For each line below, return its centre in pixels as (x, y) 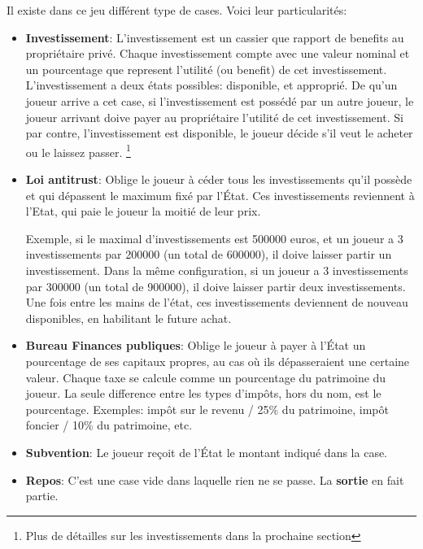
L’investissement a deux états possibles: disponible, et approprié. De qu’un (211, 85)
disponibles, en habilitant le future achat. (129, 318)
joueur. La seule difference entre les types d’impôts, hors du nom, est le (203, 393)
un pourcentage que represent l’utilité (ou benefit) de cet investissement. (206, 69)
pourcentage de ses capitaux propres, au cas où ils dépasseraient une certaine (218, 361)
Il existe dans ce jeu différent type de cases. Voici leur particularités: (177, 10)
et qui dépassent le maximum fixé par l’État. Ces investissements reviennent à (220, 195)
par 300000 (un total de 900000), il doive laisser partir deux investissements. (216, 286)
